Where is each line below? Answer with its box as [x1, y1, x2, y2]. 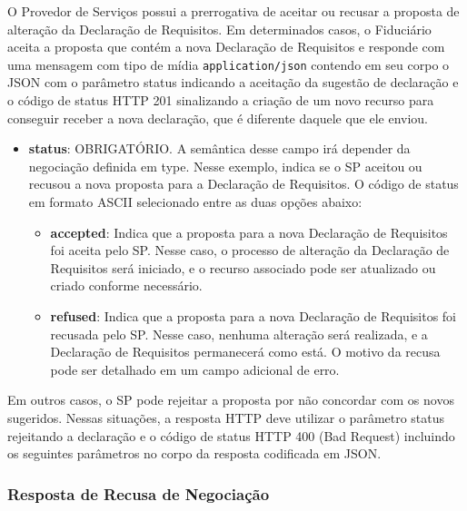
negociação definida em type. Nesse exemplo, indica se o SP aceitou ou [28, 156, 422, 175]
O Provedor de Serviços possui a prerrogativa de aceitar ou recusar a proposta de [7, 2, 460, 20]
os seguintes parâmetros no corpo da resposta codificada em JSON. [7, 444, 382, 463]
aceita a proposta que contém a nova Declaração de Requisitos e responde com [7, 37, 445, 56]
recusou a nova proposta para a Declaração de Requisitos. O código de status [28, 174, 459, 193]
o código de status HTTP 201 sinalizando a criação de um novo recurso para [7, 91, 434, 110]
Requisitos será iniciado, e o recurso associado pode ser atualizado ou [50, 258, 436, 277]
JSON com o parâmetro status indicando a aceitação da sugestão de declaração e [7, 73, 459, 92]
